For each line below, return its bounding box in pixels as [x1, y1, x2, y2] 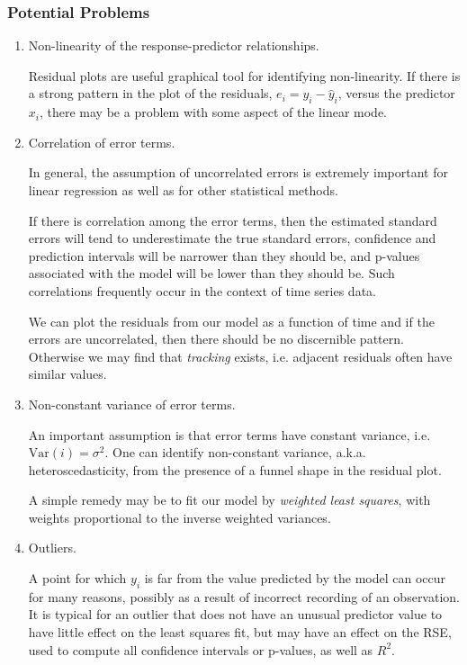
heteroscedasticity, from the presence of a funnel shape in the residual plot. [28, 460, 442, 479]
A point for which [28, 569, 127, 588]
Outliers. [28, 538, 76, 557]
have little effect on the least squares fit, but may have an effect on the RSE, [28, 623, 452, 642]
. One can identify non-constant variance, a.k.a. [104, 443, 366, 462]
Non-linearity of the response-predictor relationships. [28, 36, 319, 55]
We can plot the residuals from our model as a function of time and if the [28, 311, 435, 330]
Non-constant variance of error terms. [28, 394, 236, 413]
